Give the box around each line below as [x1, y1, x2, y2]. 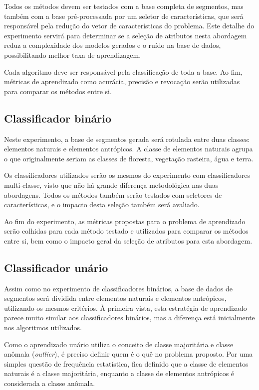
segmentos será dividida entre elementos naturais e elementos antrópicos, [4, 293, 227, 303]
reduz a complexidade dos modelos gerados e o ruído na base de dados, [4, 40, 221, 50]
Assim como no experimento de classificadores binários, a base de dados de [4, 283, 233, 293]
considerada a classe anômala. [4, 378, 95, 389]
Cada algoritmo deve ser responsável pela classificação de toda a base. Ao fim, [4, 66, 243, 77]
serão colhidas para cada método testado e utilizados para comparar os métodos [4, 226, 249, 236]
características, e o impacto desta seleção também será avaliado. [4, 199, 200, 210]
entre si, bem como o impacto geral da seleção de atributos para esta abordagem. [4, 235, 253, 246]
